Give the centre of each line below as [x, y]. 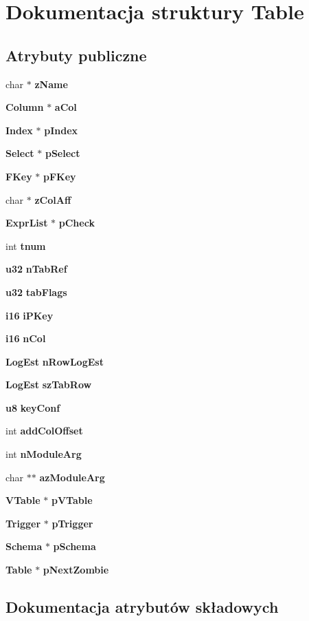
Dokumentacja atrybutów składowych [142, 607]
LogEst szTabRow [49, 385]
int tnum [26, 245]
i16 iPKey [30, 315]
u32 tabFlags [36, 292]
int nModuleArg [44, 454]
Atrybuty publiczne [76, 55]
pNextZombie [76, 570]
